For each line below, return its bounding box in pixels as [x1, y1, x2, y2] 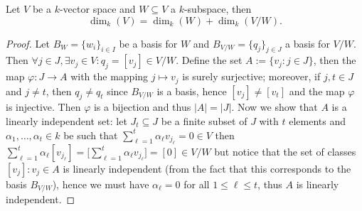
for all [183, 177, 210, 192]
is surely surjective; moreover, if [182, 69, 321, 84]
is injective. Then [6, 99, 81, 114]
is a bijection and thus [93, 99, 191, 114]
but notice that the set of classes [214, 144, 356, 159]
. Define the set [176, 53, 243, 67]
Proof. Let [6, 36, 50, 50]
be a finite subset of [161, 114, 247, 129]
